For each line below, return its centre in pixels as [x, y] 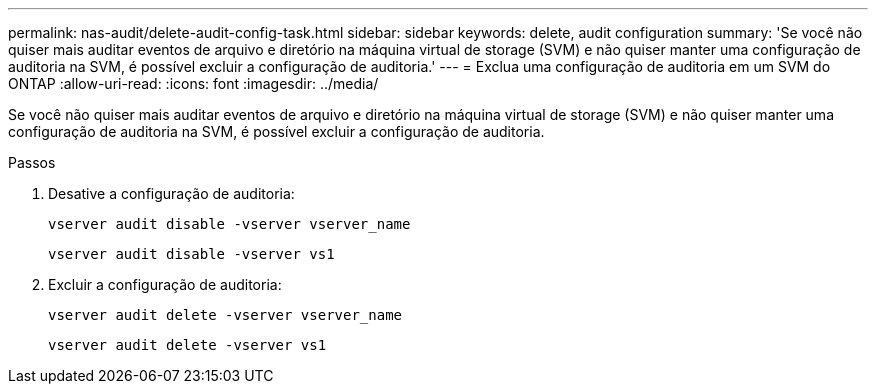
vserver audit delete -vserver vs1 [187, 345]
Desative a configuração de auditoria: [171, 193]
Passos [32, 162]
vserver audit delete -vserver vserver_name [225, 315]
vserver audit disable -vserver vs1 [191, 254]
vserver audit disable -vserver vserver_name [229, 224]
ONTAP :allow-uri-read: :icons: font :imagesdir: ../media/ [193, 83]
